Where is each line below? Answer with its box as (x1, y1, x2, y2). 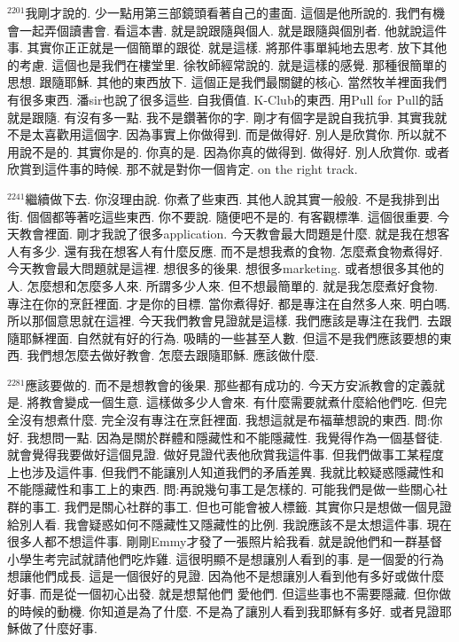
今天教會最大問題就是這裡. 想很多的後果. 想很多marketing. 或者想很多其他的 (7, 259, 445, 278)
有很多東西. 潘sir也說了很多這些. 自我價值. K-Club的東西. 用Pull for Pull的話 (7, 90, 444, 108)
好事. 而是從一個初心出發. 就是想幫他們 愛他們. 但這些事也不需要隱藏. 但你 (7, 584, 439, 602)
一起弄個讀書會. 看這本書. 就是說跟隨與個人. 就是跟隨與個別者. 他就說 (19, 20, 423, 39)
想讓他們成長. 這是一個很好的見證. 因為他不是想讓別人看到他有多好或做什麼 (7, 567, 445, 585)
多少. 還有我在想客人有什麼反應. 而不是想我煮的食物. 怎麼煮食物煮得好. (31, 241, 443, 260)
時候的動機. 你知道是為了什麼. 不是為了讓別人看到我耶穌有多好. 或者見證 (19, 601, 440, 620)
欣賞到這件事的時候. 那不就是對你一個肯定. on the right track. (7, 160, 358, 178)
